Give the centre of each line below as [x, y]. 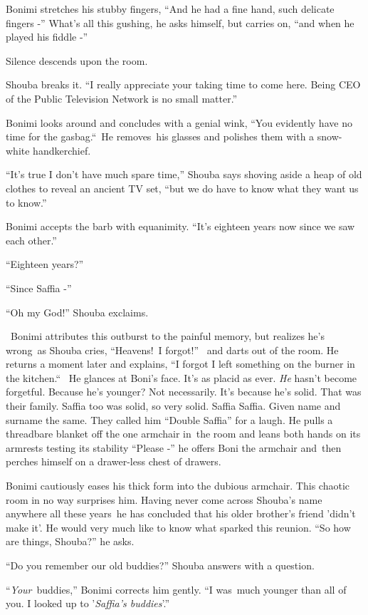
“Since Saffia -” [39, 288]
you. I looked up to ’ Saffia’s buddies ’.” [88, 603]
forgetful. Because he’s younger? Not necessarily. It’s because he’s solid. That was [184, 392]
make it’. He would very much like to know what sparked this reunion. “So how [178, 527]
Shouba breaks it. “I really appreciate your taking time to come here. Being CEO [183, 84]
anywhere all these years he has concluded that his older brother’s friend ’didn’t [181, 513]
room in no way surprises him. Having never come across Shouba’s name [164, 499]
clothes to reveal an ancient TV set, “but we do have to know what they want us [182, 188]
